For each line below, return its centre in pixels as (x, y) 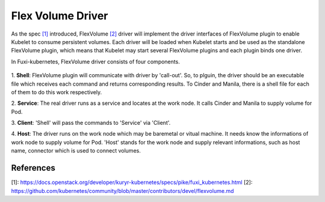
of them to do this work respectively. (57, 92)
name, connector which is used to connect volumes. (76, 151)
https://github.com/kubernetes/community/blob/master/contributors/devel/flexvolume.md (122, 191)
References (33, 168)
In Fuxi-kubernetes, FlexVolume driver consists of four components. (95, 62)
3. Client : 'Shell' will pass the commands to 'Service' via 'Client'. (91, 123)
